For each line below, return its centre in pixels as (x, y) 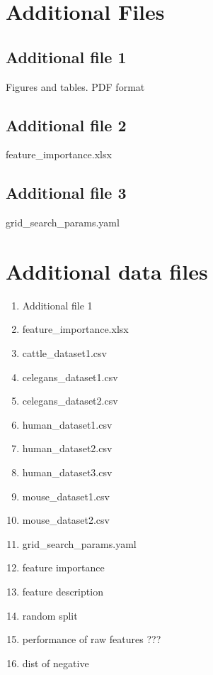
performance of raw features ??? (92, 639)
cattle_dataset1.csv (64, 353)
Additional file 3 (66, 193)
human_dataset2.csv (67, 448)
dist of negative (56, 663)
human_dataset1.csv (67, 424)
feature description (63, 592)
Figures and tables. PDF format (75, 86)
